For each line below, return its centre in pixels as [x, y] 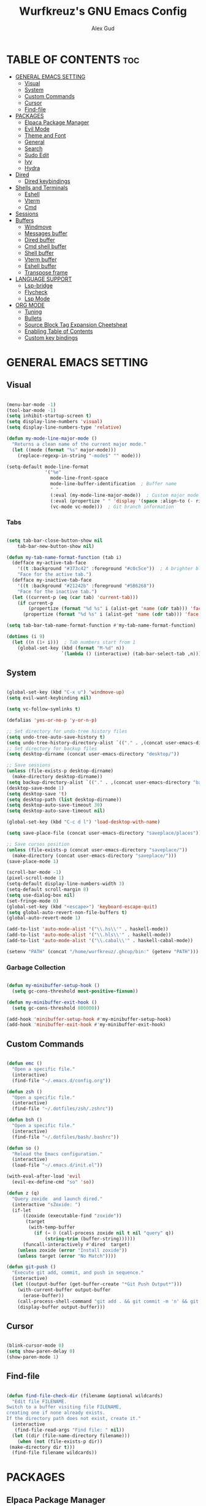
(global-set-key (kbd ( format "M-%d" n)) [71, 648]
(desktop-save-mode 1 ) [35, 788]
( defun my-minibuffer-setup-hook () [53, 986]
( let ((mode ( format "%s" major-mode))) [64, 450]
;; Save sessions [29, 765]
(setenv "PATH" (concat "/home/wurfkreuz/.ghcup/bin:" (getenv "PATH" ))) [103, 951]
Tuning [33, 311]
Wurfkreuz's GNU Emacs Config [103, 11]
